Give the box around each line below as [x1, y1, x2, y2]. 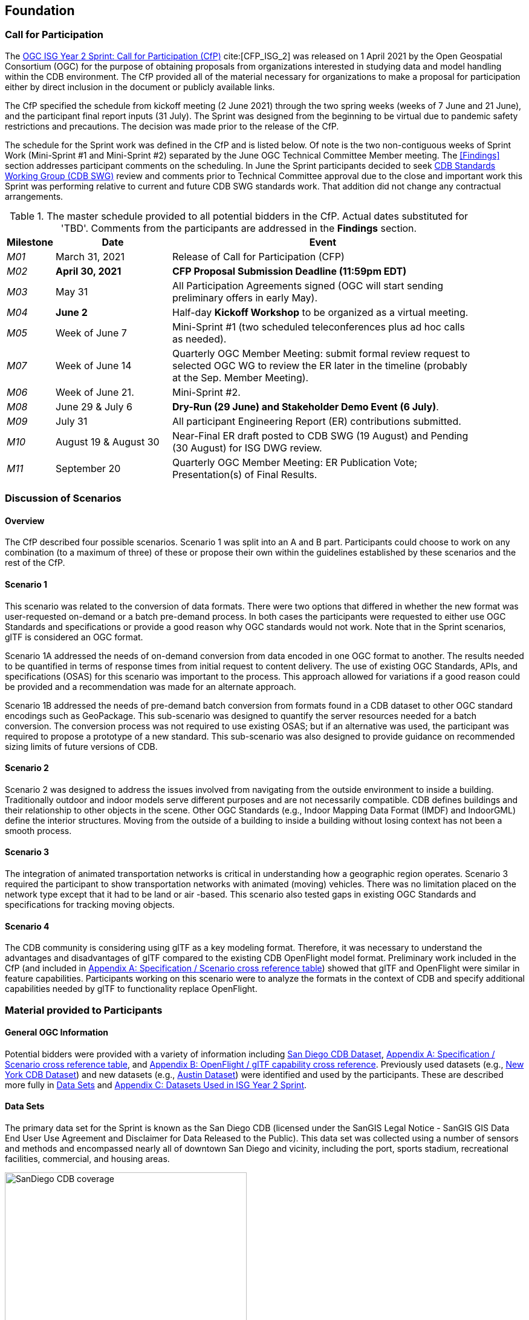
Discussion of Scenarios [5, 492, 122, 505]
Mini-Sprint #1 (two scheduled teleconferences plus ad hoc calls [172, 320, 465, 333]
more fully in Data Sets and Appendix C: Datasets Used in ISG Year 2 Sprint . [5, 1079, 307, 1090]
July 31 [56, 415, 88, 427]
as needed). [172, 332, 227, 345]
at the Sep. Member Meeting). [172, 371, 309, 384]
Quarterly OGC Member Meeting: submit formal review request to [172, 347, 470, 360]
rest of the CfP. [5, 557, 65, 568]
